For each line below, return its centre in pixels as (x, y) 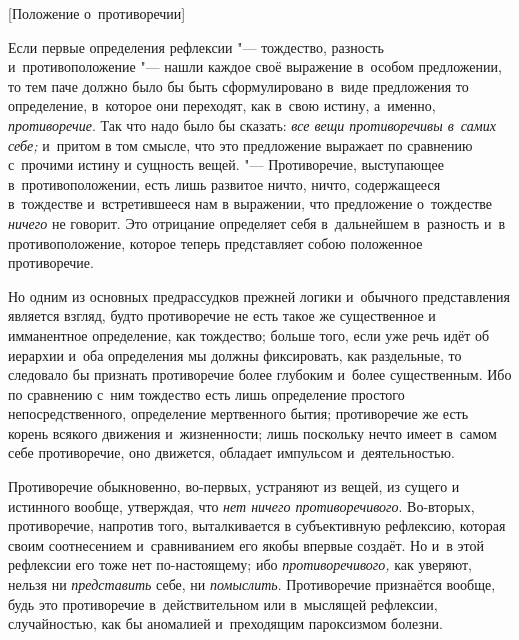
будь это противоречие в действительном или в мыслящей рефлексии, (223, 603)
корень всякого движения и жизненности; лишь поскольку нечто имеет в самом (252, 432)
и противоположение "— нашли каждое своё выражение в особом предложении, (255, 66)
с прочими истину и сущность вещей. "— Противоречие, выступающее (226, 164)
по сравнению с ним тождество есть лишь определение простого (206, 393)
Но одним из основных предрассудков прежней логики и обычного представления (259, 295)
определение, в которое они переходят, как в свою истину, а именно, (222, 105)
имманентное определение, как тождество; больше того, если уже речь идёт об (249, 334)
